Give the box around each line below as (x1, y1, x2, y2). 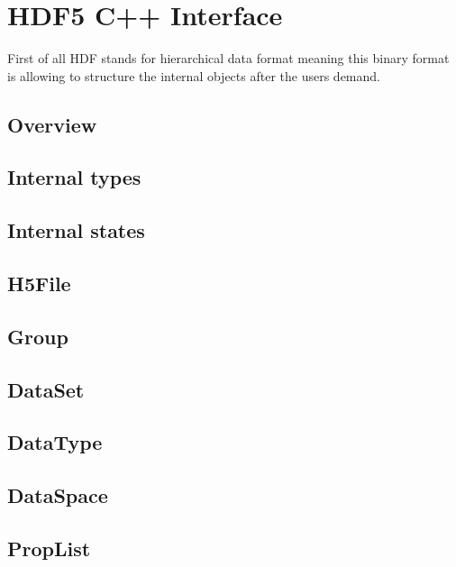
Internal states (7, 216, 145, 244)
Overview (7, 110, 97, 138)
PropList (7, 534, 91, 562)
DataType (7, 428, 103, 456)
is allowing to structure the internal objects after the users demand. (7, 66, 380, 85)
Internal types (7, 163, 141, 191)
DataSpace (7, 481, 108, 509)
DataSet (7, 375, 85, 403)
